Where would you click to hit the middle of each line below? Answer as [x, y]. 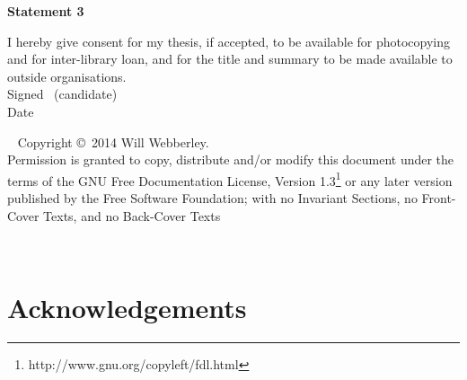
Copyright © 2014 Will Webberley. [113, 141]
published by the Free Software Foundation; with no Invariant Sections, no [212, 198]
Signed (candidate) [62, 94]
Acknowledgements [127, 307]
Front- [439, 198]
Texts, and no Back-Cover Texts [132, 215]
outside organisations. [67, 76]
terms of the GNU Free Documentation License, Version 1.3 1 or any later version [230, 179]
